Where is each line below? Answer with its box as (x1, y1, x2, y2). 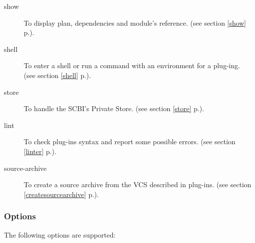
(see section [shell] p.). (24, 70, 91, 80)
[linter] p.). (24, 146, 56, 156)
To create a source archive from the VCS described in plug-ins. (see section (24, 179, 252, 190)
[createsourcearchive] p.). (24, 189, 99, 199)
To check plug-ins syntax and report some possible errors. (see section (24, 136, 236, 147)
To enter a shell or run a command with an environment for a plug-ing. (24, 60, 240, 71)
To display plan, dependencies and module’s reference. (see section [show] (24, 17, 246, 28)
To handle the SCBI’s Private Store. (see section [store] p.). (24, 103, 204, 114)
